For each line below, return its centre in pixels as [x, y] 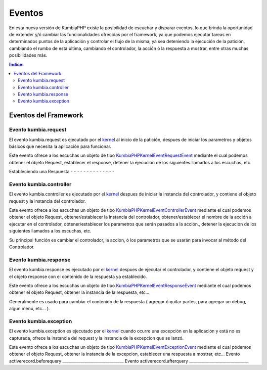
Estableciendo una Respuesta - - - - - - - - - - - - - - [62, 172]
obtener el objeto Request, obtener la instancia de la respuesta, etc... [79, 292]
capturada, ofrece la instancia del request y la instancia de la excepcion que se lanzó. [96, 338]
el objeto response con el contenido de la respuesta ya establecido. [78, 277]
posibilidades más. [28, 55]
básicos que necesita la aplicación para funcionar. [60, 146]
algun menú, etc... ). [30, 309]
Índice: [17, 64]
